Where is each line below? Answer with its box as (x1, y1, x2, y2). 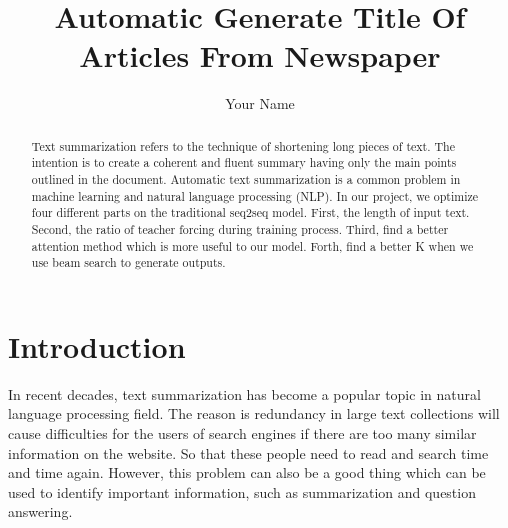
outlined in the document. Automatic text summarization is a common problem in (31, 171, 461, 188)
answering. (8, 501, 73, 522)
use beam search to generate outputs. (31, 254, 226, 271)
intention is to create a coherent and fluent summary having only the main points (31, 154, 457, 171)
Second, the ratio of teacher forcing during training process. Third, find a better (31, 220, 449, 237)
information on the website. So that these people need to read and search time (8, 442, 489, 463)
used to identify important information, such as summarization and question (8, 481, 476, 502)
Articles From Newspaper (79, 35, 441, 76)
